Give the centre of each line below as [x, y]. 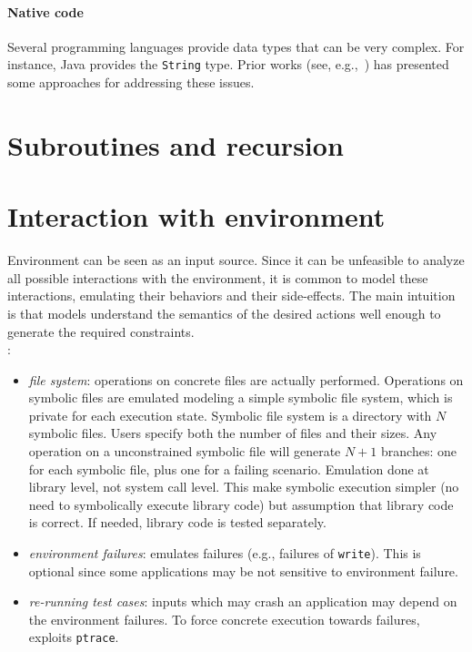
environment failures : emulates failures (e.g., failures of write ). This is [225, 553]
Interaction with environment [196, 216]
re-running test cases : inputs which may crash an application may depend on [243, 601]
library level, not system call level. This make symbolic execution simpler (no [244, 487]
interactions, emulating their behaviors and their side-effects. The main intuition [231, 295]
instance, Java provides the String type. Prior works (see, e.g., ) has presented [228, 64]
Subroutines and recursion [176, 144]
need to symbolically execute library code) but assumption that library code [241, 504]
